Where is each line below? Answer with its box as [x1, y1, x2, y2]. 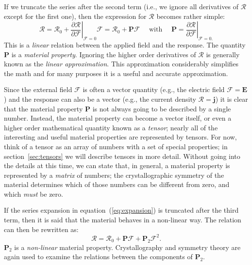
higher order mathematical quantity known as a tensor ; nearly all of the [4, 122, 218, 132]
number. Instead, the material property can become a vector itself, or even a [4, 113, 232, 123]
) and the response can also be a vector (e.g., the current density [4, 94, 196, 104]
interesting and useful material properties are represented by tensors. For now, [4, 132, 237, 142]
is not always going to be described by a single [92, 103, 231, 113]
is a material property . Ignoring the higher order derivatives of [11, 49, 196, 59]
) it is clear [215, 94, 248, 104]
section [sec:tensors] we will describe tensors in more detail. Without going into [4, 151, 240, 161]
